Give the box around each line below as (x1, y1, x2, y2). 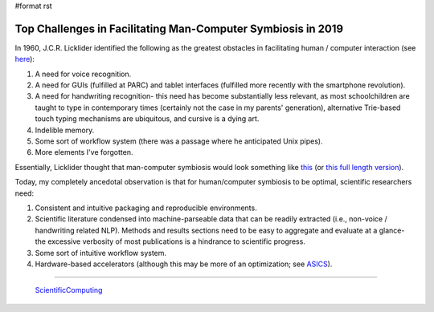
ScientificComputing (35, 286, 103, 295)
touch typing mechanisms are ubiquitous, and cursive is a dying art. (35, 114, 260, 124)
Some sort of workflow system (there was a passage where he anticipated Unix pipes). (35, 136, 323, 146)
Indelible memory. (35, 125, 95, 135)
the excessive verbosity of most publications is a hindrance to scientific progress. (35, 237, 305, 246)
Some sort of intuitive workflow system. (35, 248, 167, 257)
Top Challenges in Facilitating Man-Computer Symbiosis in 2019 (14, 22, 344, 35)
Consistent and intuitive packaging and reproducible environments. (35, 203, 257, 213)
